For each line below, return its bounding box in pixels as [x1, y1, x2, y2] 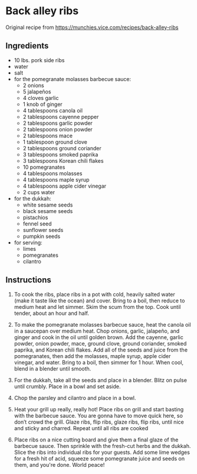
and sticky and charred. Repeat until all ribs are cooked [14, 424, 149, 431]
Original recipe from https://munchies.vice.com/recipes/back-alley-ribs [5, 24, 179, 31]
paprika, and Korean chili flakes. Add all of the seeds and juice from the [14, 346, 188, 353]
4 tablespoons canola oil [22, 107, 83, 114]
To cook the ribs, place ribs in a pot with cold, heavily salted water [14, 291, 175, 298]
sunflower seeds [22, 226, 64, 233]
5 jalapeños [22, 88, 51, 95]
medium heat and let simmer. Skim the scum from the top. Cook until [14, 303, 181, 310]
